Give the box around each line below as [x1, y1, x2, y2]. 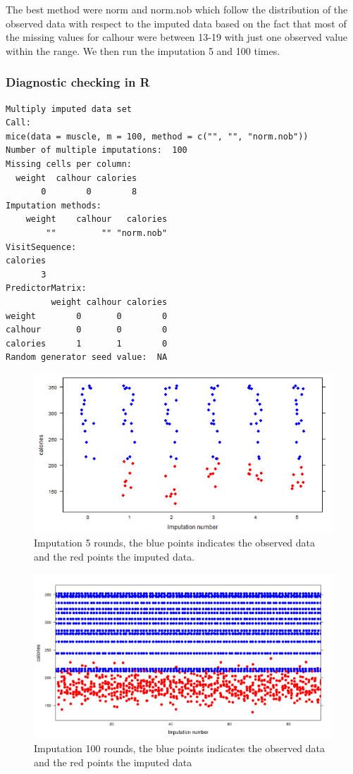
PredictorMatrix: [6, 283, 87, 294]
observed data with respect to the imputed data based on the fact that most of [6, 15, 347, 30]
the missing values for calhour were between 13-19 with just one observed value [6, 30, 348, 44]
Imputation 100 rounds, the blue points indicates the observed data [34, 741, 326, 756]
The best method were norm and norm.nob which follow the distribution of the [6, 2, 348, 16]
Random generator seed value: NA [6, 352, 168, 363]
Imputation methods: [6, 200, 102, 211]
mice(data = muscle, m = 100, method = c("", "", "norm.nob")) [6, 131, 309, 142]
